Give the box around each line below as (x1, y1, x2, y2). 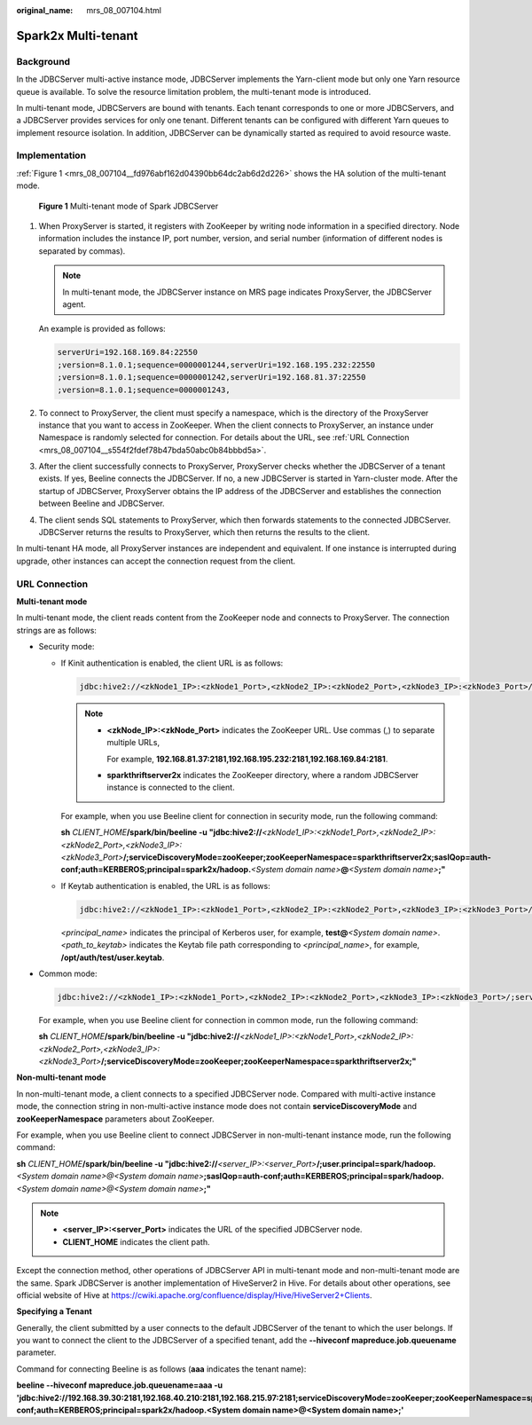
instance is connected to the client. (106, 782, 235, 793)
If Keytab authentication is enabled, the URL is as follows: (60, 880, 270, 891)
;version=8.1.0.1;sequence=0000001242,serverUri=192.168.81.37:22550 (57, 373, 366, 382)
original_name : (16, 5, 74, 15)
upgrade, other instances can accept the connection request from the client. (16, 555, 296, 566)
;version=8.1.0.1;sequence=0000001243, (57, 384, 231, 395)
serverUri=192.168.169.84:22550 (57, 347, 199, 358)
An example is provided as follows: (38, 324, 166, 335)
